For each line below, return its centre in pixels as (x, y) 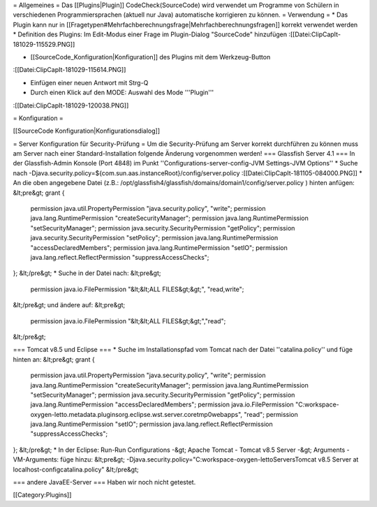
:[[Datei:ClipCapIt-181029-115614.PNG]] (69, 70)
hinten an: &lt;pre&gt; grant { (54, 359)
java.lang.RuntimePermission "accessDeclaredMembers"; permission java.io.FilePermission (162, 404)
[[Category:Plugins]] (42, 495)
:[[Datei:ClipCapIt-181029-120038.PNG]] (71, 105)
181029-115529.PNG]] (44, 44)
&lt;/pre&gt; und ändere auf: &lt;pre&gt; (69, 305)
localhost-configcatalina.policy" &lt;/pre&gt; (76, 469)
